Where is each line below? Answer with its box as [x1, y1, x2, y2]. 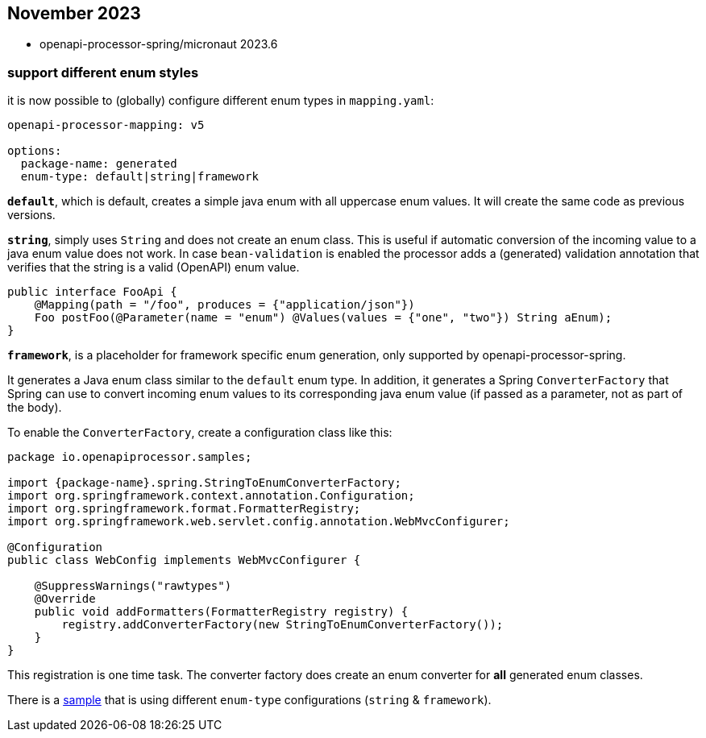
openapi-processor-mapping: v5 [7, 118, 205, 132]
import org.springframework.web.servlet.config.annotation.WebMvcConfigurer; [7, 515, 510, 529]
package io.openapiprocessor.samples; [7, 450, 252, 464]
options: [7, 144, 62, 158]
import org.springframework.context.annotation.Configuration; [7, 489, 415, 503]
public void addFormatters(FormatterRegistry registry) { [34, 605, 409, 619]
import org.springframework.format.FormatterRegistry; [7, 502, 361, 516]
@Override [34, 592, 96, 606]
